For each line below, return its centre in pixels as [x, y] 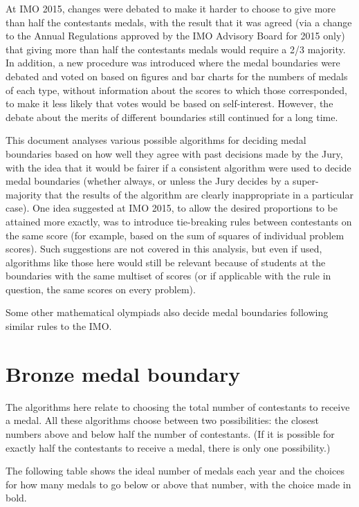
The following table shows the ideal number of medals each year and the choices [175, 471]
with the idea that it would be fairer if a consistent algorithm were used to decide [178, 167]
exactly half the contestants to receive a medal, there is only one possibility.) [168, 447]
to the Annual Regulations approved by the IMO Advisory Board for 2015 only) [175, 36]
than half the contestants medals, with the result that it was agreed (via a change [179, 22]
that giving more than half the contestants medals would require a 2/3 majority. [176, 49]
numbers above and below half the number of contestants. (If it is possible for [170, 433]
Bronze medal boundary [123, 373]
